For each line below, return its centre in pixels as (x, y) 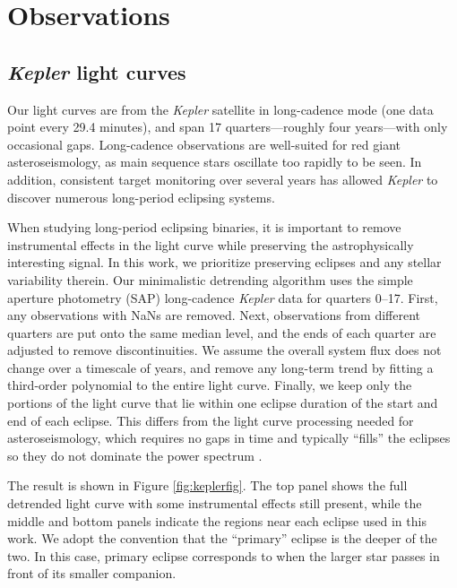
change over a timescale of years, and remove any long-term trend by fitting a (220, 367)
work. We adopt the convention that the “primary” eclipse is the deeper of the (222, 538)
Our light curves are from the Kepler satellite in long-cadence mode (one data (220, 109)
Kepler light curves (97, 71)
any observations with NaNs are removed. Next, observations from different (214, 315)
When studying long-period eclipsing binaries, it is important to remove (204, 227)
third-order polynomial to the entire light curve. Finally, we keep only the (210, 385)
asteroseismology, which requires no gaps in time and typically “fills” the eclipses (229, 438)
